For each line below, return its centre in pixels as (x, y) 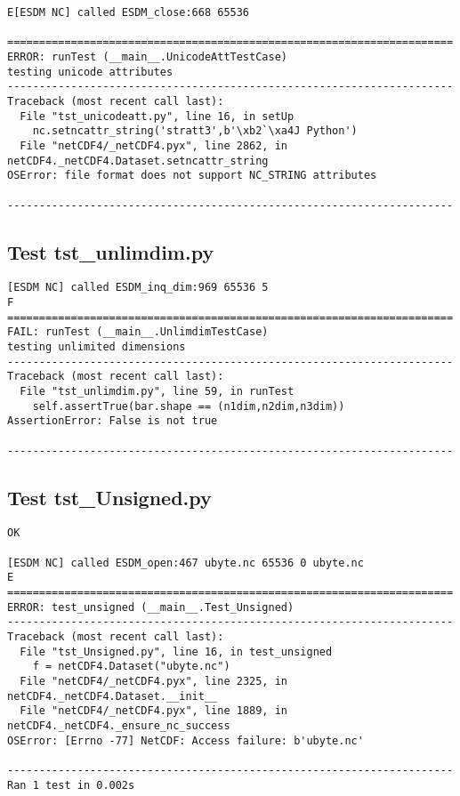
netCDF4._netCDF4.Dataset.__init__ (113, 696)
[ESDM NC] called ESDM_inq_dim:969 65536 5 (138, 288)
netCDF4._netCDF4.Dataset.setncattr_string (138, 161)
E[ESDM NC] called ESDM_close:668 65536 (129, 12)
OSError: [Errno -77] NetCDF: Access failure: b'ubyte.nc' (186, 740)
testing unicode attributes (90, 72)
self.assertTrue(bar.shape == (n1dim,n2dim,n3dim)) (189, 406)
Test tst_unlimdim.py (111, 251)
